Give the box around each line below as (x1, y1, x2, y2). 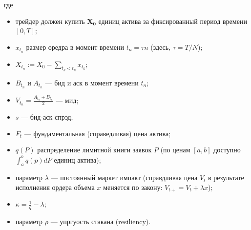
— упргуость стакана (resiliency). (50, 216, 151, 227)
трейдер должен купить (15, 16, 85, 26)
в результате (208, 172, 244, 183)
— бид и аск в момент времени (45, 77, 139, 87)
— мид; (56, 95, 79, 105)
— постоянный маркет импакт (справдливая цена (51, 172, 198, 183)
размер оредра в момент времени (26, 42, 124, 52)
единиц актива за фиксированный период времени (98, 16, 247, 26)
